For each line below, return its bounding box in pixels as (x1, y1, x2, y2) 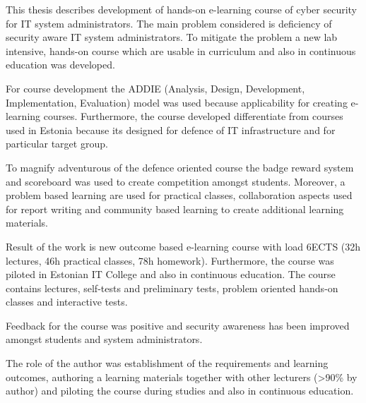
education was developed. (6, 57, 115, 72)
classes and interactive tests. (6, 294, 128, 309)
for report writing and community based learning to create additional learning (6, 201, 344, 216)
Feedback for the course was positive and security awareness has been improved (6, 318, 350, 332)
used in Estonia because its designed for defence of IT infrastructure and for (6, 122, 336, 137)
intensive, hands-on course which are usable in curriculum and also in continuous (6, 43, 356, 58)
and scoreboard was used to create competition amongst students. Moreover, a (6, 174, 346, 188)
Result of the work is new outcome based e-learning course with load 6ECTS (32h (6, 239, 361, 253)
